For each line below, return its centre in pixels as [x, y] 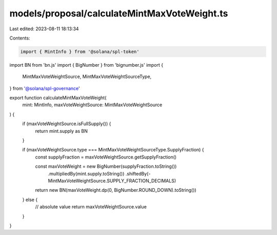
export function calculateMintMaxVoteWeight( [58, 98]
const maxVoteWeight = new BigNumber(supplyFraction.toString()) [106, 166]
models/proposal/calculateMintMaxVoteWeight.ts [119, 13]
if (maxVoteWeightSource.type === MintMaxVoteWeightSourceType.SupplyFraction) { [113, 150]
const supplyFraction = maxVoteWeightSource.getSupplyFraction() [106, 157]
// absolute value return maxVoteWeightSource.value [91, 207]
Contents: [20, 38]
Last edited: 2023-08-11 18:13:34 [44, 29]
